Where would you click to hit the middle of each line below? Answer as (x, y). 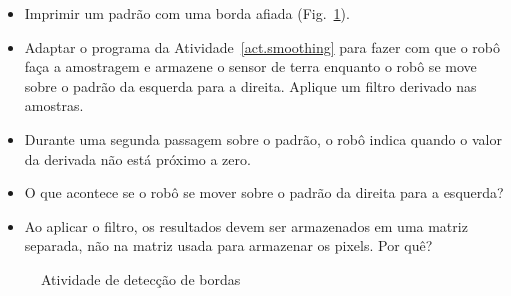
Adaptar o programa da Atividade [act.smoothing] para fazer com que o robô (262, 46)
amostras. (54, 105)
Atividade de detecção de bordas (141, 278)
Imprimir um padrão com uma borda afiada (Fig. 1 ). (187, 13)
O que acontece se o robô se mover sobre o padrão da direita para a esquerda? (264, 192)
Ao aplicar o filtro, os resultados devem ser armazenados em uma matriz (246, 225)
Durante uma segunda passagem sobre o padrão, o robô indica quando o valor (263, 138)
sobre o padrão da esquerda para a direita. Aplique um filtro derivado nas (250, 85)
